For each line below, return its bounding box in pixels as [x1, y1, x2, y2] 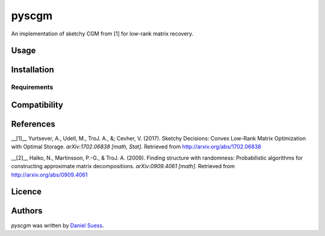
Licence [11, 187, 42, 197]
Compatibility [11, 100, 63, 110]
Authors [11, 206, 43, 216]
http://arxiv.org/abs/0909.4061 [11, 171, 88, 178]
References [11, 119, 55, 129]
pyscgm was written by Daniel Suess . [11, 222, 105, 229]
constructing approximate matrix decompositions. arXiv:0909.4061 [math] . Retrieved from [11, 163, 235, 170]
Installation [11, 65, 54, 75]
